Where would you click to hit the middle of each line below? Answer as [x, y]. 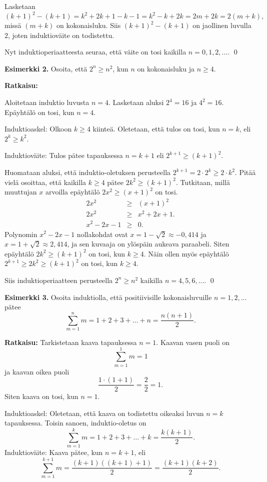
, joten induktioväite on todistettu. [61, 35]
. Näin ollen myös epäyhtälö [186, 253]
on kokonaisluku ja [166, 68]
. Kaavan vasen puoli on [193, 342]
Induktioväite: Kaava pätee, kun [54, 452]
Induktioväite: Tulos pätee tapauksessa [64, 155]
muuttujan [21, 192]
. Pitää [245, 172]
